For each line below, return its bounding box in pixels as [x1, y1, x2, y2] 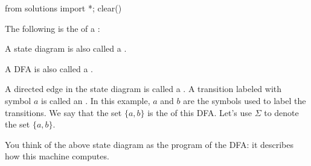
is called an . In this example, [40, 94, 150, 106]
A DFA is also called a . [5, 62, 93, 75]
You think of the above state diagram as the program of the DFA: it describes [5, 138, 294, 150]
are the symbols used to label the [183, 94, 306, 106]
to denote [264, 106, 299, 118]
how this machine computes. [5, 150, 109, 162]
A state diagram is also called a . [5, 42, 127, 55]
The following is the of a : [5, 22, 100, 34]
